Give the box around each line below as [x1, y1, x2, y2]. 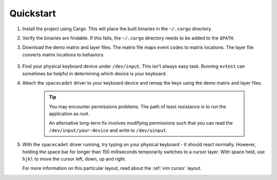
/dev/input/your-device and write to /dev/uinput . [49, 127, 168, 133]
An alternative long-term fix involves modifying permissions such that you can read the [49, 120, 233, 126]
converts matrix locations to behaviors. [22, 51, 105, 57]
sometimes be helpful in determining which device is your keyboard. [22, 70, 167, 76]
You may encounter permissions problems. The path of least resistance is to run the [49, 103, 227, 110]
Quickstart [9, 8, 56, 19]
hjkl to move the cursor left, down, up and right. [22, 156, 126, 162]
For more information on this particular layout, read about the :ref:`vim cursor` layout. [22, 165, 202, 171]
